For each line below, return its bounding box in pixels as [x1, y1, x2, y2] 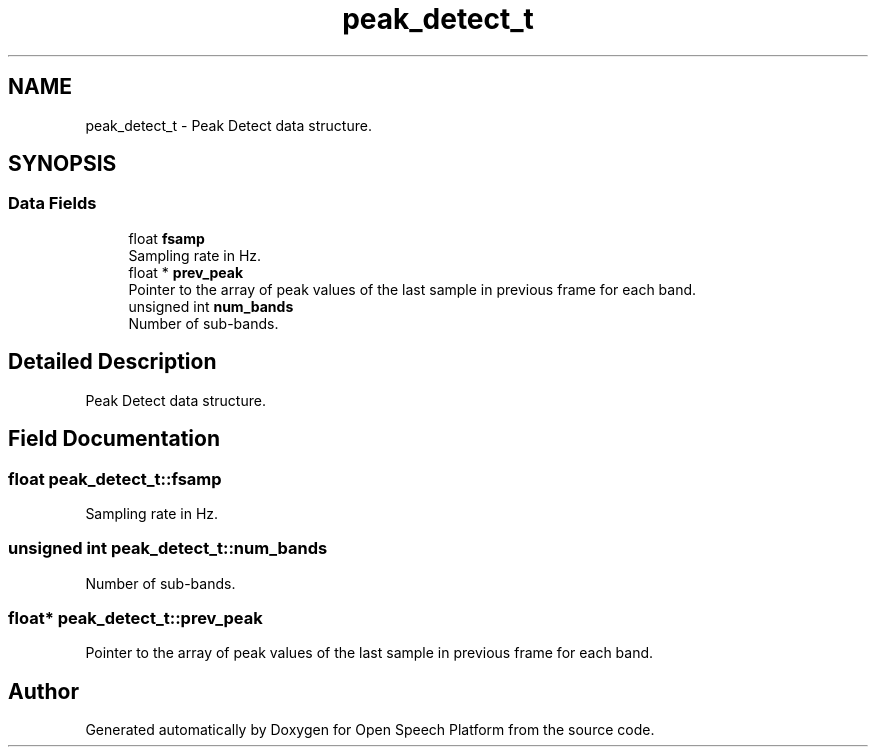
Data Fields [8, 193, 97, 214]
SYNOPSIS [8, 151, 117, 177]
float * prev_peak [128, 263, 244, 281]
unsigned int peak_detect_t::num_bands [8, 538, 328, 559]
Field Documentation [8, 426, 220, 452]
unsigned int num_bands [128, 297, 294, 315]
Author [8, 678, 79, 704]
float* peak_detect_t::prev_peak [8, 608, 263, 628]
